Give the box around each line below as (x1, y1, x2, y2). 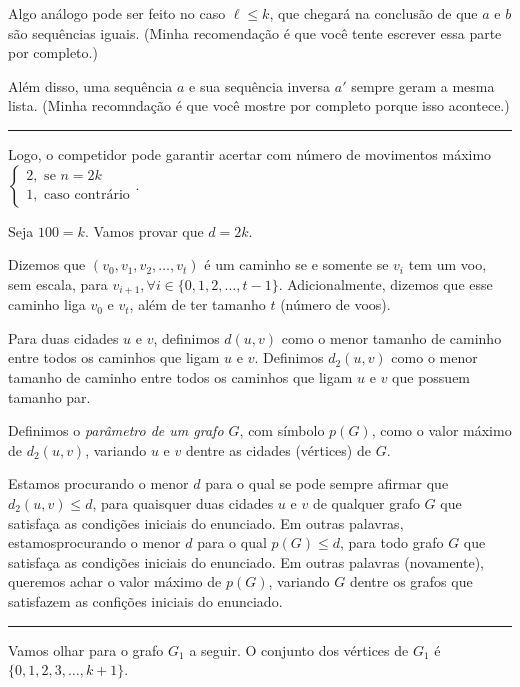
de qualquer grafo (312, 492, 420, 513)
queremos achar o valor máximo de (8, 571, 222, 592)
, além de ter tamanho (129, 294, 266, 315)
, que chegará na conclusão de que (269, 3, 478, 23)
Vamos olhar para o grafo (8, 639, 164, 660)
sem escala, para (8, 273, 108, 294)
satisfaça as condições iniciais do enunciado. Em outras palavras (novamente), (8, 551, 485, 572)
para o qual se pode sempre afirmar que (205, 473, 449, 494)
